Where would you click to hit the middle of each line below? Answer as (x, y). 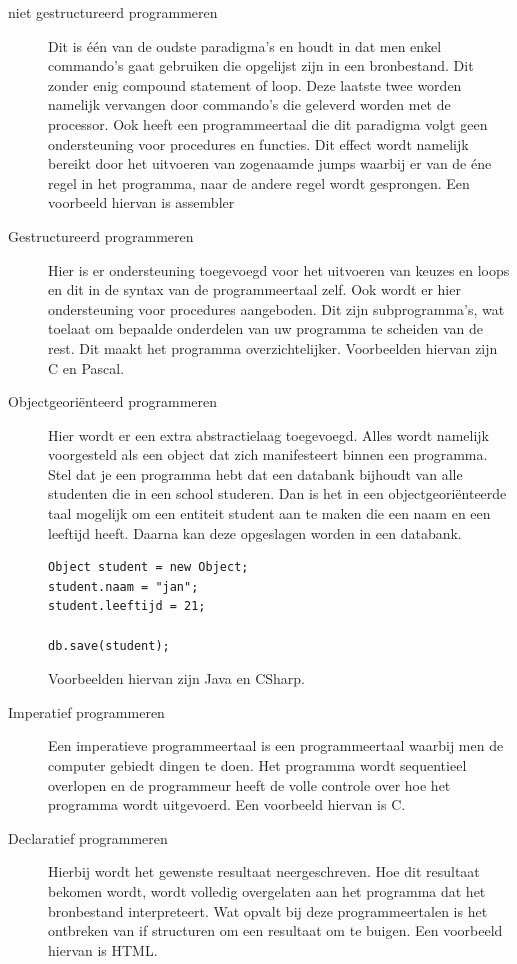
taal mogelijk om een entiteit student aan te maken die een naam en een (269, 513)
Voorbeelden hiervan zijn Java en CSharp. (177, 678)
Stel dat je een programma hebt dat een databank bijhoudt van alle (255, 473)
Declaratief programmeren (88, 837)
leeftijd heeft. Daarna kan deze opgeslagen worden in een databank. (255, 532)
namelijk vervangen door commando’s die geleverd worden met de (249, 104)
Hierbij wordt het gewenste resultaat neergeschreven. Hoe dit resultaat (264, 871)
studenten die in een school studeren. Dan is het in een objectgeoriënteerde (277, 493)
